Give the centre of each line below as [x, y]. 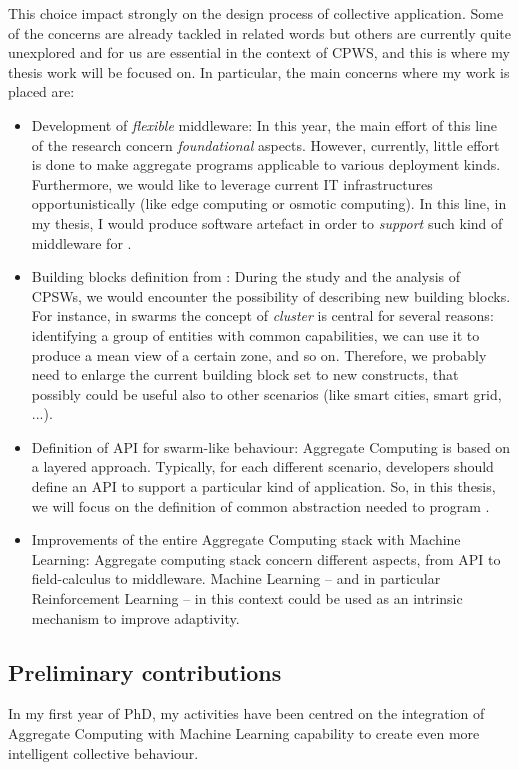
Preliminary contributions [145, 671]
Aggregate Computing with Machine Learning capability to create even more [244, 733]
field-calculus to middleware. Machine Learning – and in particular [236, 578]
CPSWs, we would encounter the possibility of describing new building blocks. [271, 295]
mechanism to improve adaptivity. [135, 617]
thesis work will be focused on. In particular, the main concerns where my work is [259, 71]
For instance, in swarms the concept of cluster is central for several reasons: [262, 315]
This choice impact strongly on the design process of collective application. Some [256, 13]
